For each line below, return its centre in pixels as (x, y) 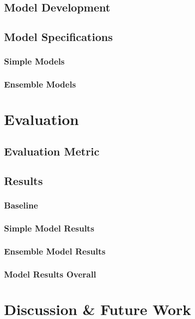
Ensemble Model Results (55, 251)
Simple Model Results (49, 228)
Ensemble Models (40, 84)
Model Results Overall (50, 274)
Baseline (21, 205)
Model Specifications (58, 37)
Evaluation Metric (52, 151)
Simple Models (34, 61)
